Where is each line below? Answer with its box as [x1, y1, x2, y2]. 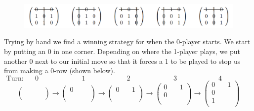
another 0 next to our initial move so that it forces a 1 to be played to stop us [4, 55, 241, 66]
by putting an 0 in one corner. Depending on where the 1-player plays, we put [4, 46, 241, 56]
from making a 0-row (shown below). [4, 65, 115, 76]
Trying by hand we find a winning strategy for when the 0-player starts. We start [4, 36, 251, 47]
